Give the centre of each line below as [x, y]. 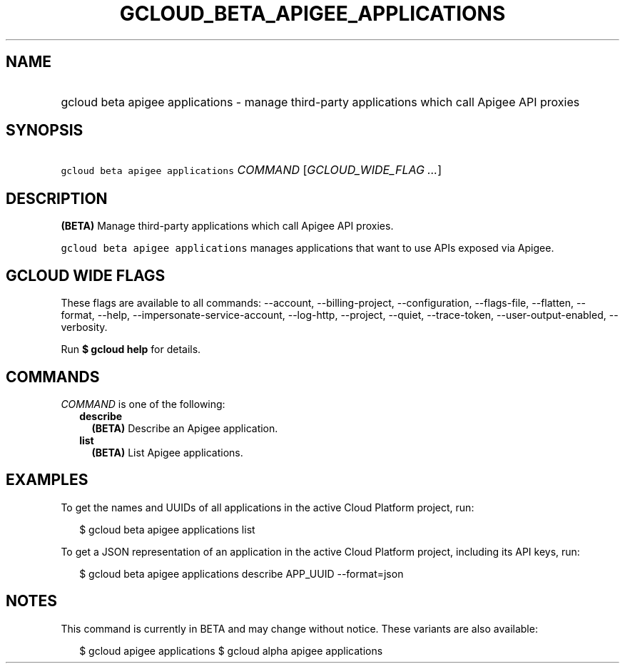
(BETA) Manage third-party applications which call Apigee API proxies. [227, 226]
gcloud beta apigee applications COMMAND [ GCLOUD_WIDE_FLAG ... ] [251, 170]
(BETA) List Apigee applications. [167, 452]
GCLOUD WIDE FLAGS [86, 275]
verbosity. [84, 327]
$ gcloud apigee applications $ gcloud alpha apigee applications [231, 650]
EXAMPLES [47, 480]
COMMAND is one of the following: [143, 404]
